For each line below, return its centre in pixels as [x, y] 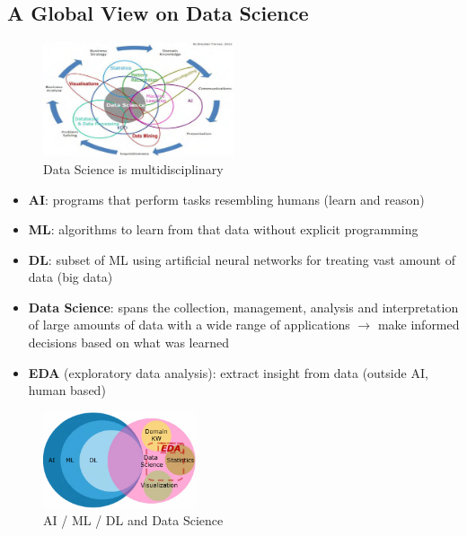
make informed [419, 325]
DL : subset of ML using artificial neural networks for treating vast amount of [242, 259]
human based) [67, 390]
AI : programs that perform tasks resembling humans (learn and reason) [226, 199]
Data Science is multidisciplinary [133, 168]
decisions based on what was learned [128, 343]
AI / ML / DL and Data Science [133, 520]
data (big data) [70, 277]
